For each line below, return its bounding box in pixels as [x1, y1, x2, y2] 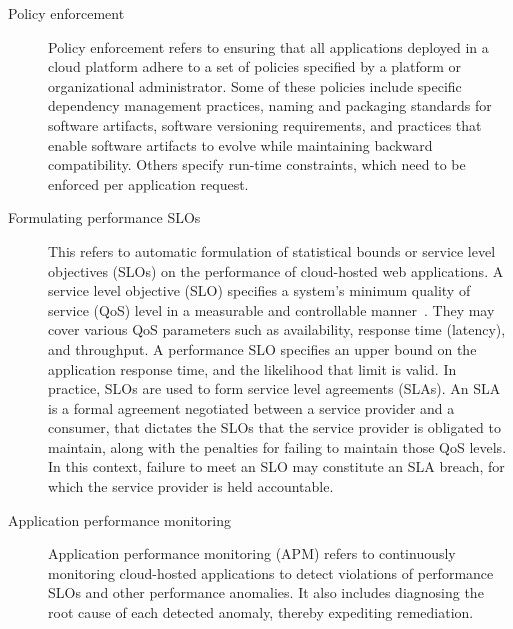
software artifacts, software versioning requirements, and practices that [48, 114, 482, 135]
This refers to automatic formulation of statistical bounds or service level [48, 240, 496, 261]
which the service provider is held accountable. [48, 476, 334, 497]
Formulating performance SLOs [8, 207, 201, 228]
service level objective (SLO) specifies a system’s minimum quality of [48, 280, 471, 301]
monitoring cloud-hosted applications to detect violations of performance [48, 562, 494, 583]
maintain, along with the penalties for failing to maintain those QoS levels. [48, 436, 507, 457]
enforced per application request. [48, 173, 249, 194]
